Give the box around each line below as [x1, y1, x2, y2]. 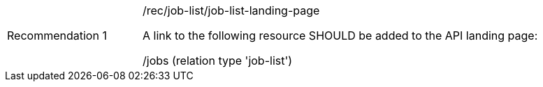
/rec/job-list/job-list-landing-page [143, 3, 320, 17]
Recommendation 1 [7, 29, 107, 42]
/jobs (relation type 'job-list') [143, 54, 293, 68]
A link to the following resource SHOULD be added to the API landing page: [143, 29, 538, 42]
